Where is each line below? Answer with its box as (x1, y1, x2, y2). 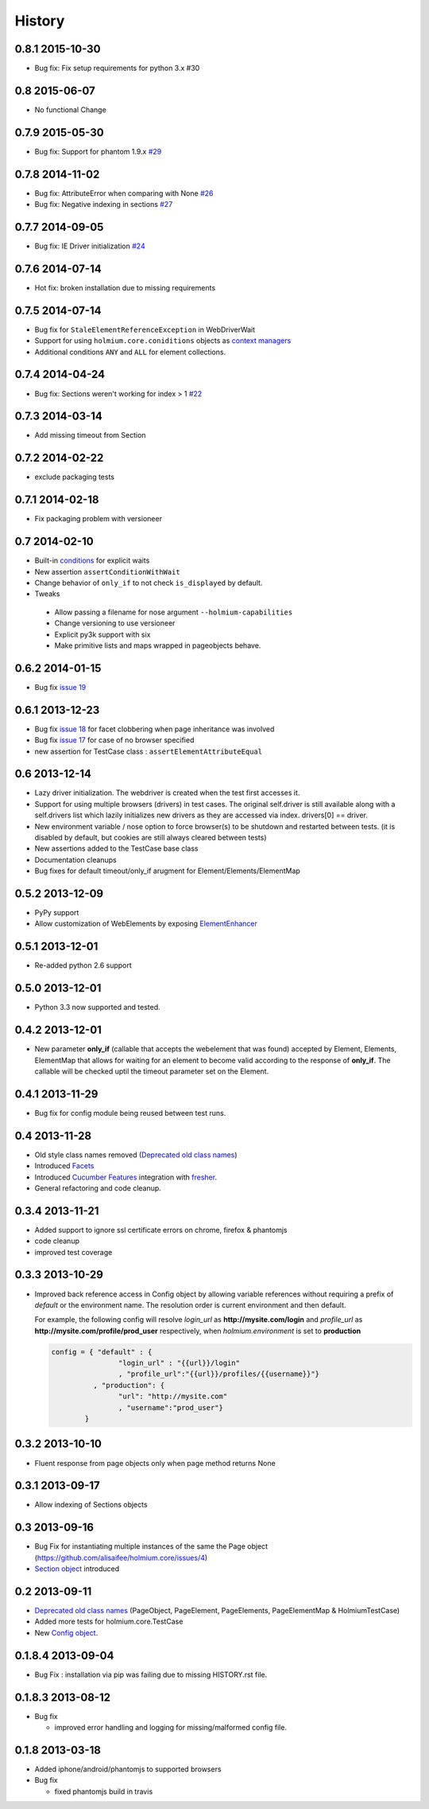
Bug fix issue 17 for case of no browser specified (34, 735, 195, 745)
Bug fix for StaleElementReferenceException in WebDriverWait (34, 325, 256, 334)
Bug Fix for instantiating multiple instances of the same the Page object (34, 1542, 269, 1551)
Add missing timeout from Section (34, 431, 146, 440)
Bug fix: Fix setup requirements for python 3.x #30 (34, 64, 200, 73)
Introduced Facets (34, 1161, 95, 1171)
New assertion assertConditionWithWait (34, 567, 180, 576)
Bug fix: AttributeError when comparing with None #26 (34, 188, 214, 198)
